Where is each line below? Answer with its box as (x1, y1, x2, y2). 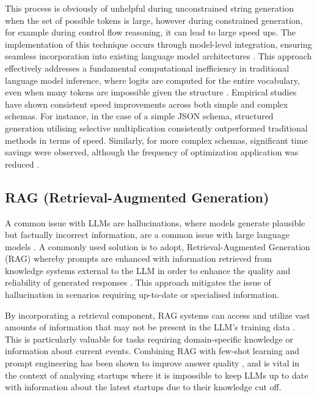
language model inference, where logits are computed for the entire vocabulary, (5, 73, 300, 86)
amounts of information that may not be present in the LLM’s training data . (5, 321, 296, 333)
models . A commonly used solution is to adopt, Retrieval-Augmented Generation (5, 240, 310, 253)
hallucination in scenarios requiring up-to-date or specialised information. (5, 288, 279, 301)
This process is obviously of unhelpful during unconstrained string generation (5, 2, 294, 14)
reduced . (5, 157, 40, 170)
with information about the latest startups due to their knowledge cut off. (5, 380, 282, 393)
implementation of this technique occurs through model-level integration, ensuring (5, 37, 312, 50)
